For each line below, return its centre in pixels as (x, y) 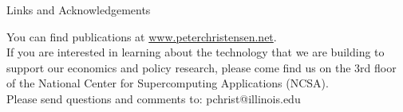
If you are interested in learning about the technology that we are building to (196, 52)
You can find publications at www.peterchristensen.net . (142, 36)
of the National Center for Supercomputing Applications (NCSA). (168, 83)
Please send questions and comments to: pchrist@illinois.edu (154, 98)
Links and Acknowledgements (79, 10)
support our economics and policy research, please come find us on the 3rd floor (201, 67)
